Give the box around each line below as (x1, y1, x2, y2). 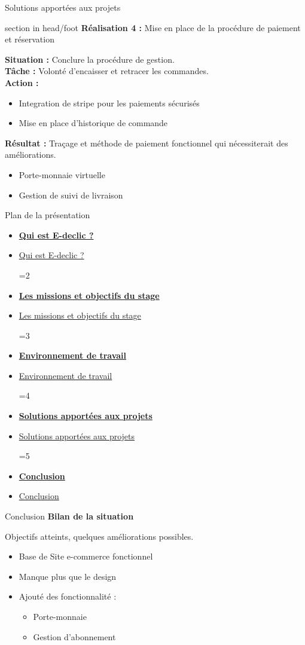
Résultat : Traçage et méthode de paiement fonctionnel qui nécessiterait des (5, 136, 288, 149)
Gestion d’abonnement (33, 630, 116, 643)
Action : (5, 76, 39, 88)
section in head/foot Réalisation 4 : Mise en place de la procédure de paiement (5, 21, 301, 33)
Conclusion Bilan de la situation (5, 510, 134, 522)
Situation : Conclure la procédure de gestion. (5, 53, 175, 65)
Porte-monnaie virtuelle (19, 168, 105, 181)
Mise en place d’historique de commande (19, 117, 168, 129)
